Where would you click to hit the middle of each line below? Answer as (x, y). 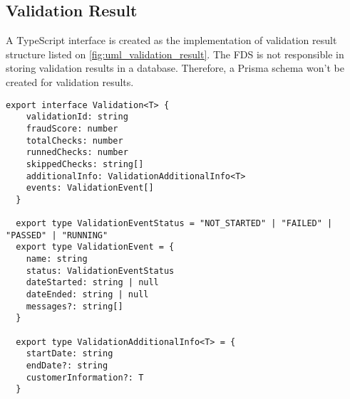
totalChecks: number (74, 140)
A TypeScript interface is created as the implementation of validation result (171, 40)
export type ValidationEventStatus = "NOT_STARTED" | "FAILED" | (174, 224)
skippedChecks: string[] (85, 164)
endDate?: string (67, 366)
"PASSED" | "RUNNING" (57, 235)
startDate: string (70, 354)
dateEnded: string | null (87, 295)
